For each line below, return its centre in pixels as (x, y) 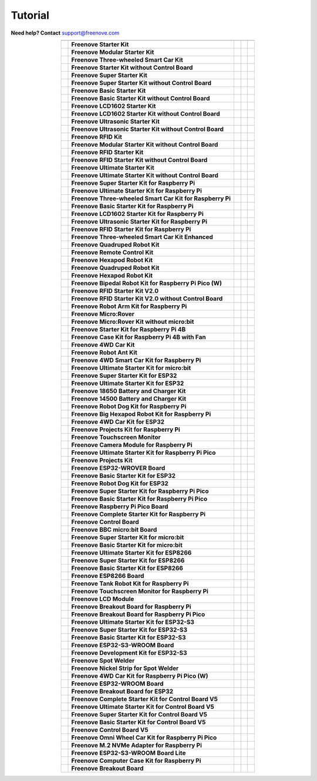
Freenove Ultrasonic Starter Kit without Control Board (148, 129)
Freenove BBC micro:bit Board (114, 529)
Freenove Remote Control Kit (112, 252)
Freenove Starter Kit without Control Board (132, 67)
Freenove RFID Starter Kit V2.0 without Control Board (147, 298)
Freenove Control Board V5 (110, 729)
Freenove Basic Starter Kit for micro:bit (127, 545)
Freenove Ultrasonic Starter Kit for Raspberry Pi (139, 221)
